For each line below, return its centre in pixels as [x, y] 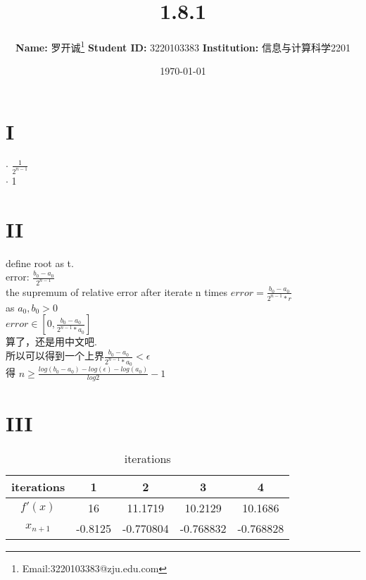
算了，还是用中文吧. [51, 341]
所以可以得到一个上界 [55, 356]
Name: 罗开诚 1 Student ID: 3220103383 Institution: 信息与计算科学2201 [183, 46]
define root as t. [40, 263]
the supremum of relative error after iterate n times [117, 291]
